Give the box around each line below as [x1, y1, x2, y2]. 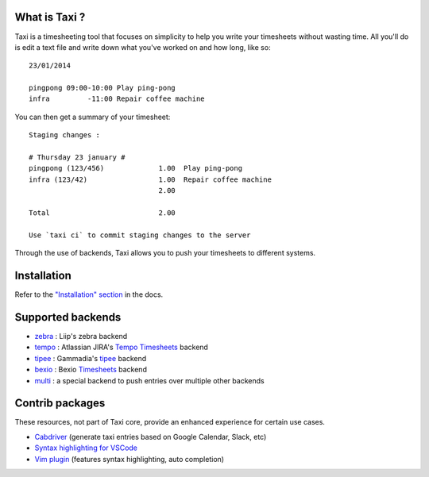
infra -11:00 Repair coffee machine [29, 94, 206, 103]
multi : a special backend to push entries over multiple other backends [34, 375, 265, 385]
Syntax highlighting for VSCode [34, 443, 138, 452]
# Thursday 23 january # [29, 153, 126, 162]
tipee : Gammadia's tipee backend [34, 353, 147, 363]
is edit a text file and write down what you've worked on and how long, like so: [14, 42, 271, 52]
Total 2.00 [29, 208, 176, 217]
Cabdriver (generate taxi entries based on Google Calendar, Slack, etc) [34, 432, 267, 441]
